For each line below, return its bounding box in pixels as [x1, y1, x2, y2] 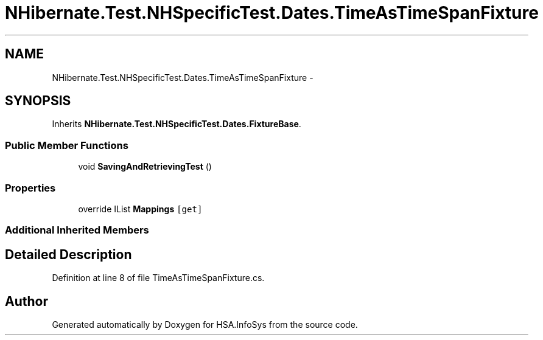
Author [5, 293, 48, 309]
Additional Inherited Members [5, 224, 149, 237]
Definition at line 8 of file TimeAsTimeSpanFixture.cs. [52, 272, 265, 283]
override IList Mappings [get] [78, 203, 203, 214]
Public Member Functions [5, 139, 128, 151]
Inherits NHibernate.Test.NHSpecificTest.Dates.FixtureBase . [52, 119, 301, 130]
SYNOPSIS [5, 93, 71, 109]
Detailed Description [5, 246, 132, 262]
